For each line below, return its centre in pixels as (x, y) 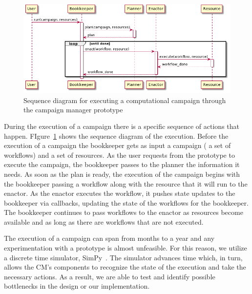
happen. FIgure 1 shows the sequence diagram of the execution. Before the (116, 136)
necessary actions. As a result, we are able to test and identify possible (110, 276)
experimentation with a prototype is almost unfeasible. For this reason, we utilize (126, 248)
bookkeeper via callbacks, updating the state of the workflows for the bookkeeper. (126, 202)
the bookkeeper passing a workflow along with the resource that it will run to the (126, 183)
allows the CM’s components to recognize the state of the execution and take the (125, 267)
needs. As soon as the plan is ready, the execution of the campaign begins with (122, 174)
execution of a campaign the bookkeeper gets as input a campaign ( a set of (117, 145)
